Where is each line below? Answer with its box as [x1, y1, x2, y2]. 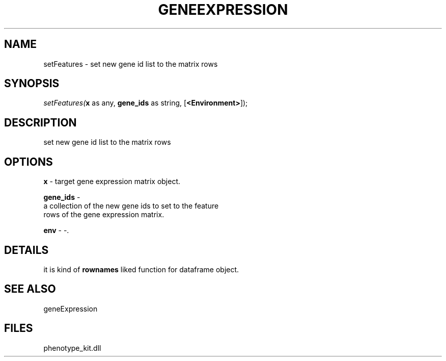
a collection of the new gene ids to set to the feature [43, 201, 219, 211]
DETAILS [4, 243, 49, 256]
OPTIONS [4, 155, 53, 168]
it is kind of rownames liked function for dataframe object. [43, 265, 239, 274]
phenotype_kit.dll [43, 343, 101, 352]
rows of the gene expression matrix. [43, 210, 164, 219]
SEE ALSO [4, 282, 56, 296]
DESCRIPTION [4, 116, 77, 129]
